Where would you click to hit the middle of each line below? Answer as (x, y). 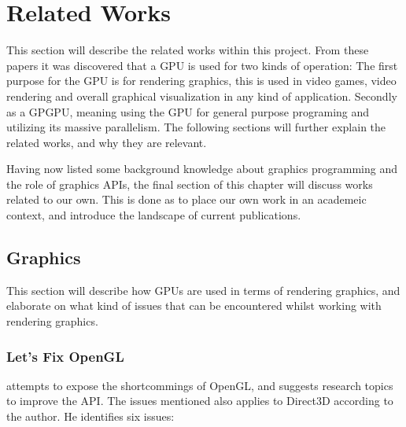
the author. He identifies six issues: (90, 416)
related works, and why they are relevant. (107, 142)
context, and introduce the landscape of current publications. (154, 215)
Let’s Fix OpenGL (65, 356)
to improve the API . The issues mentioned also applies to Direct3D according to (200, 401)
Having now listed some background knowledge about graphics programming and (202, 169)
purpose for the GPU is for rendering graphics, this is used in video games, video (201, 81)
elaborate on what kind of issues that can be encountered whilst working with (194, 306)
